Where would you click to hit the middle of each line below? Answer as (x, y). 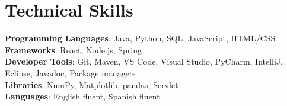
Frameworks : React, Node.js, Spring (73, 49)
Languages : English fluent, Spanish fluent (82, 96)
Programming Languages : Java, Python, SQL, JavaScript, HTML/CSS (140, 38)
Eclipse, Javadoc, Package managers (70, 73)
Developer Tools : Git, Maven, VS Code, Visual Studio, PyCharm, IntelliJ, (144, 61)
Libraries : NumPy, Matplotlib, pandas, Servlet (92, 84)
